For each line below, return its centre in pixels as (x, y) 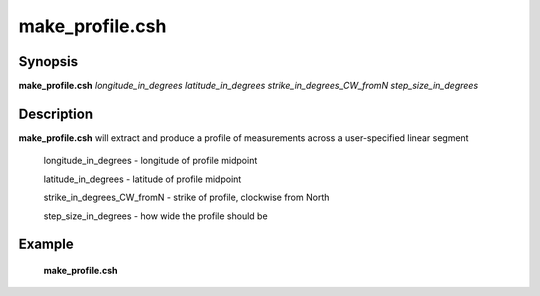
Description (56, 113)
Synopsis (48, 61)
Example (46, 244)
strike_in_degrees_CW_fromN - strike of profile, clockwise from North (186, 197)
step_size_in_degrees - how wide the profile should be (156, 216)
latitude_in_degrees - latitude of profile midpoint (142, 179)
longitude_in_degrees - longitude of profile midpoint (150, 161)
